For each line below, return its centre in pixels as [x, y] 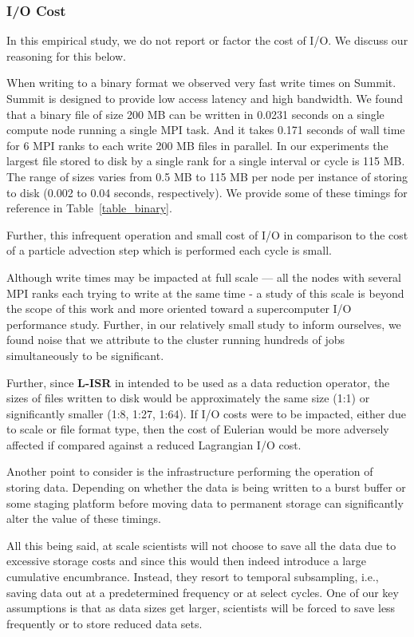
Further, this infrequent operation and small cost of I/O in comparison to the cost [207, 234]
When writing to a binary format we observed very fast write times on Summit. [201, 83]
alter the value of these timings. [84, 518]
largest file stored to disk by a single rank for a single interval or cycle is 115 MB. [206, 161]
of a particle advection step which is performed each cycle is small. [169, 250]
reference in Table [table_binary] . [89, 208]
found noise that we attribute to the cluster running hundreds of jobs [176, 340]
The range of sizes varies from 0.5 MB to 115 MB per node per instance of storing [207, 176]
